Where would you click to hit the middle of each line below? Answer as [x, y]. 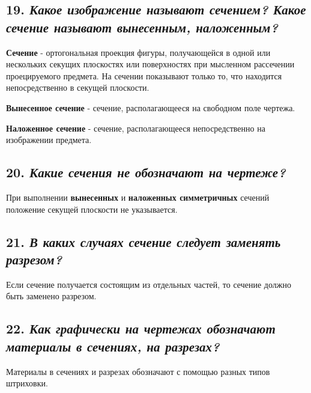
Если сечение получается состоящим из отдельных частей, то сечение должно [149, 284]
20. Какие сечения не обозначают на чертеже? [146, 172]
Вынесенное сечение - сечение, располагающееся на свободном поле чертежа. [151, 107]
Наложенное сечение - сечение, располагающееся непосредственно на [136, 128]
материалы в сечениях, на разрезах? [113, 346]
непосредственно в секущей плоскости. [78, 87]
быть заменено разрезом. [51, 296]
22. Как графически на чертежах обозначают [141, 328]
